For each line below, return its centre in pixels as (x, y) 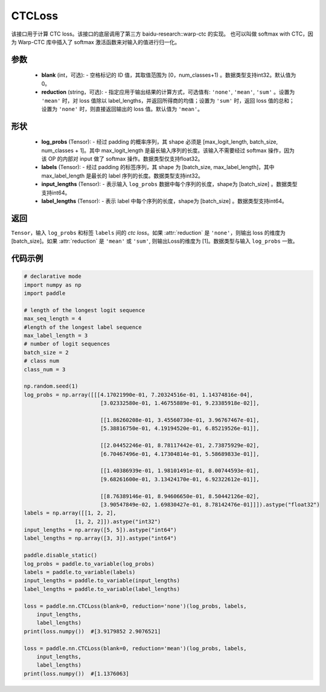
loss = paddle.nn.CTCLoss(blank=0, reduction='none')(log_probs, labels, (135, 606)
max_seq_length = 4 (53, 319)
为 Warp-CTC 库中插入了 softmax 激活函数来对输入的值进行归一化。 (96, 42)
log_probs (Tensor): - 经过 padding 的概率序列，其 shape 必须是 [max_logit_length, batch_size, (160, 142)
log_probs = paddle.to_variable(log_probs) (89, 564)
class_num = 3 (45, 369)
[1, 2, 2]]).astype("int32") (118, 521)
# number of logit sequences (67, 344)
